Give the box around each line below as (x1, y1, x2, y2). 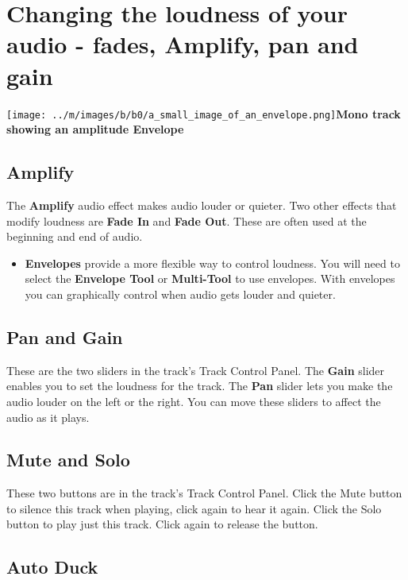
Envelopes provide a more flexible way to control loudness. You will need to (25, 254, 400, 271)
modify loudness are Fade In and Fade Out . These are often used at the (6, 212, 367, 229)
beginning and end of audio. (6, 228, 143, 245)
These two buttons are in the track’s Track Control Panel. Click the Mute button (6, 485, 402, 501)
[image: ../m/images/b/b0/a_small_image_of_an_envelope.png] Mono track (6, 105, 401, 122)
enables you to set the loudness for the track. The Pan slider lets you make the (6, 377, 393, 394)
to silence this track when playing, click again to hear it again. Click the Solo (6, 500, 382, 516)
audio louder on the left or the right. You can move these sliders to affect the (6, 392, 381, 409)
